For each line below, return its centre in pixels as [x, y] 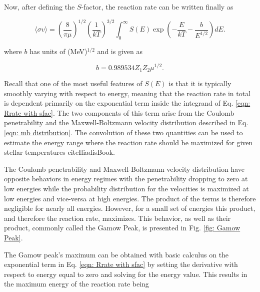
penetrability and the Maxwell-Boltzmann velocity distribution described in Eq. [126, 122]
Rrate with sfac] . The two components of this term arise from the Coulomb [119, 112]
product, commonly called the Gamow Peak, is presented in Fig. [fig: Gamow [122, 228]
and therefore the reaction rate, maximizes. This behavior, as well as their [117, 218]
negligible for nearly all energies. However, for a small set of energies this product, [130, 208]
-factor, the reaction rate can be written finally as [157, 7]
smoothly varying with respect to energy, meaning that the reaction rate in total [127, 93]
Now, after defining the [39, 7]
